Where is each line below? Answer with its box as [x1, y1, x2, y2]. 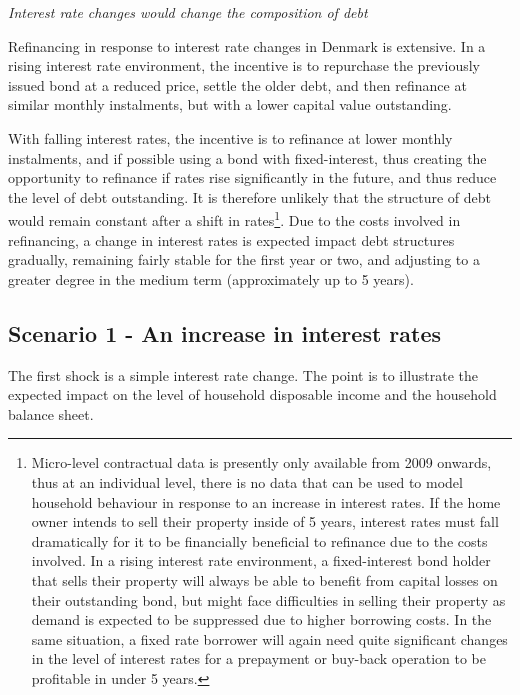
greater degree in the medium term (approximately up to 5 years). [8, 268, 414, 289]
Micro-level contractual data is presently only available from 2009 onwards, [31, 452, 492, 473]
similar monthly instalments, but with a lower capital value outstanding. [8, 94, 452, 115]
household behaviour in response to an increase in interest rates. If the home [31, 491, 501, 512]
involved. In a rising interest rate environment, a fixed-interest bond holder [31, 550, 491, 571]
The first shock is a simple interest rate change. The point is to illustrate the [8, 364, 479, 385]
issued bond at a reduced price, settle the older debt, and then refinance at [8, 74, 467, 95]
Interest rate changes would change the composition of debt [8, 2, 368, 22]
